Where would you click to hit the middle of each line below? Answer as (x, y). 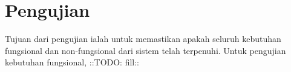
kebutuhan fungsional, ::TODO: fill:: (72, 62)
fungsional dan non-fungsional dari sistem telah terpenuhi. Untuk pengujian (145, 50)
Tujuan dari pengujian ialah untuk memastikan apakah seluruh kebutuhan (143, 39)
